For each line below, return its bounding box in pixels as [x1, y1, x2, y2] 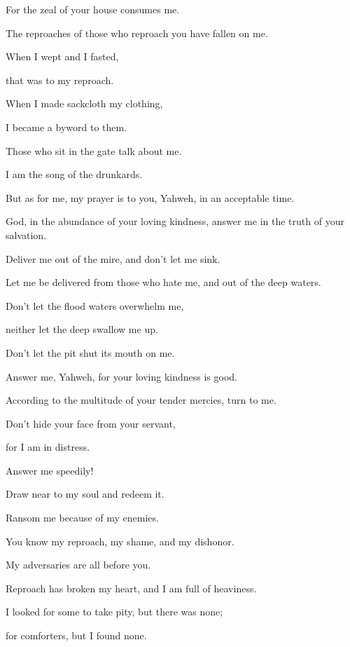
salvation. [6, 227, 47, 242]
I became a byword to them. [6, 119, 127, 134]
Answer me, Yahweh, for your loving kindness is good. [6, 369, 237, 383]
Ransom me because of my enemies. [6, 510, 159, 525]
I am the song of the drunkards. [6, 167, 143, 182]
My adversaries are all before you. [6, 557, 151, 572]
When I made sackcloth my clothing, [6, 96, 163, 111]
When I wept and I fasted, [6, 49, 119, 64]
